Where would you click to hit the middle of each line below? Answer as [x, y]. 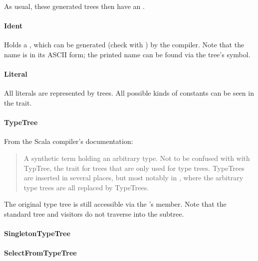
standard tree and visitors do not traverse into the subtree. [94, 213]
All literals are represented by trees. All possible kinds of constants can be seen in [129, 93]
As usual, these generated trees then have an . [74, 6]
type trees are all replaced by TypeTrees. [86, 187]
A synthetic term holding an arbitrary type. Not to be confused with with [137, 158]
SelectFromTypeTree [40, 253]
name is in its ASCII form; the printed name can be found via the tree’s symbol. [127, 54]
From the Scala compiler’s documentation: [69, 141]
